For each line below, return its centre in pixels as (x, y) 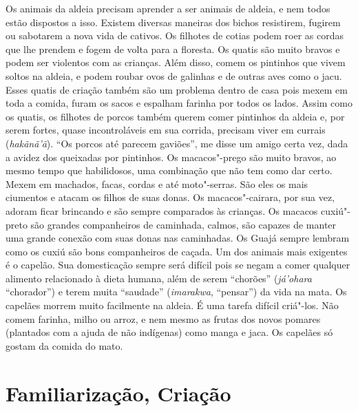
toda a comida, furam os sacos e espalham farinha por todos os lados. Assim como (179, 103)
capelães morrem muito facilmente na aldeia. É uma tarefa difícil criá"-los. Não (172, 305)
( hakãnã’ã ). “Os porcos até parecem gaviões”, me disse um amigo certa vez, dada (177, 143)
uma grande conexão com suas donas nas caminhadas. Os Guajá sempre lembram (178, 238)
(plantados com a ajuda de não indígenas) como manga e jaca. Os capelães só (169, 332)
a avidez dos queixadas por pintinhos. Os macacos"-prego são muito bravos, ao (171, 157)
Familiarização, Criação (118, 393)
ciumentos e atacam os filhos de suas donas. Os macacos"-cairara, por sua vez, (170, 197)
